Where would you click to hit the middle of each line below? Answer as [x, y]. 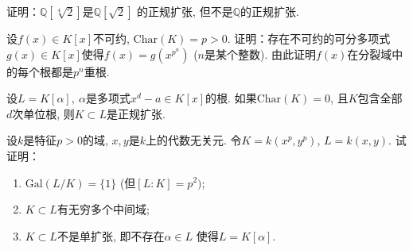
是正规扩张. [136, 113]
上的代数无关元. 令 [193, 140]
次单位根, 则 [43, 113]
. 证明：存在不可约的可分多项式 [309, 38]
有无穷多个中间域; [103, 209]
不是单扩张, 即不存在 [111, 235]
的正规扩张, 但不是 [185, 11]
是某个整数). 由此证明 [260, 54]
